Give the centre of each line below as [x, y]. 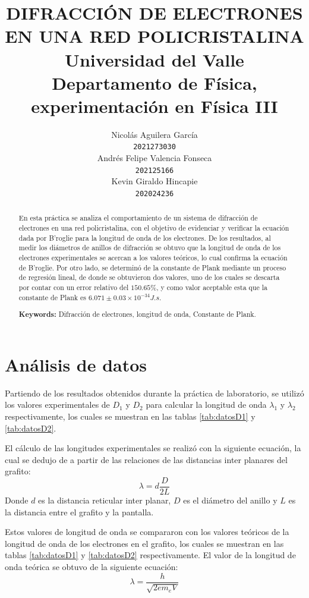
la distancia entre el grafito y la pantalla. [79, 512]
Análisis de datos [76, 364]
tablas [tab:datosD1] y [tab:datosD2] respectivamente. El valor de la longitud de [150, 555]
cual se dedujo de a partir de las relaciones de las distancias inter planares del [146, 459]
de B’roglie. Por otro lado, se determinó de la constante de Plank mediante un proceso [152, 267]
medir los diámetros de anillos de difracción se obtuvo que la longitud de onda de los [150, 248]
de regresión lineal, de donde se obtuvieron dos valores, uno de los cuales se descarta [149, 277]
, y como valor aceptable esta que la [212, 287]
